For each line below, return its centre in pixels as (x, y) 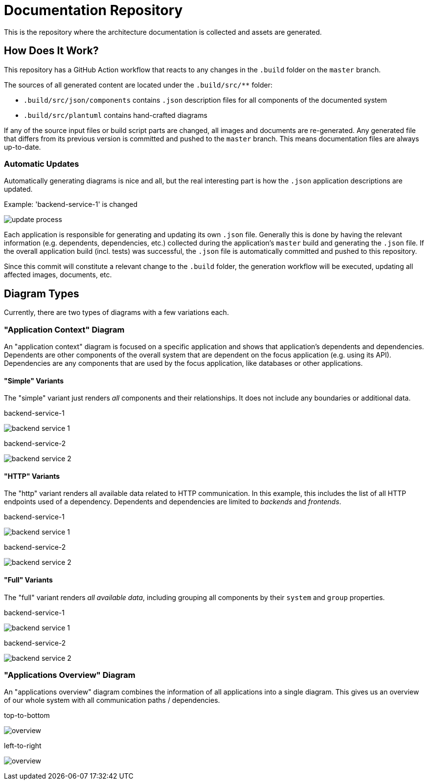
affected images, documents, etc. (58, 275)
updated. (18, 189)
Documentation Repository (93, 10)
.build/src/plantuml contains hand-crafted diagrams (115, 115)
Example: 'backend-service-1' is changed (71, 204)
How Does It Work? (51, 51)
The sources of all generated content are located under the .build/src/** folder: (138, 85)
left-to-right (23, 746)
